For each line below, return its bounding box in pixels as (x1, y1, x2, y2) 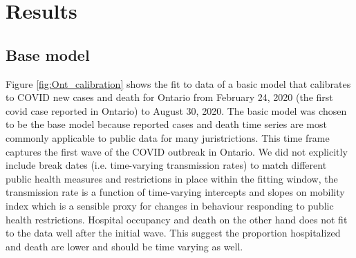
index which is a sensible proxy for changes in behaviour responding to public (6, 198, 334, 212)
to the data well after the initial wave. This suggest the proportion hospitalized (6, 225, 341, 240)
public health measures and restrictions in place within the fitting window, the (6, 171, 338, 185)
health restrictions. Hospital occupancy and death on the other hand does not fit (6, 212, 348, 226)
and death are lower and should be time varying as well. (6, 239, 243, 253)
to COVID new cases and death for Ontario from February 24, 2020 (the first (6, 90, 333, 104)
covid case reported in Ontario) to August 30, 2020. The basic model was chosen (6, 103, 347, 118)
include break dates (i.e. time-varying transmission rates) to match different (6, 158, 327, 172)
